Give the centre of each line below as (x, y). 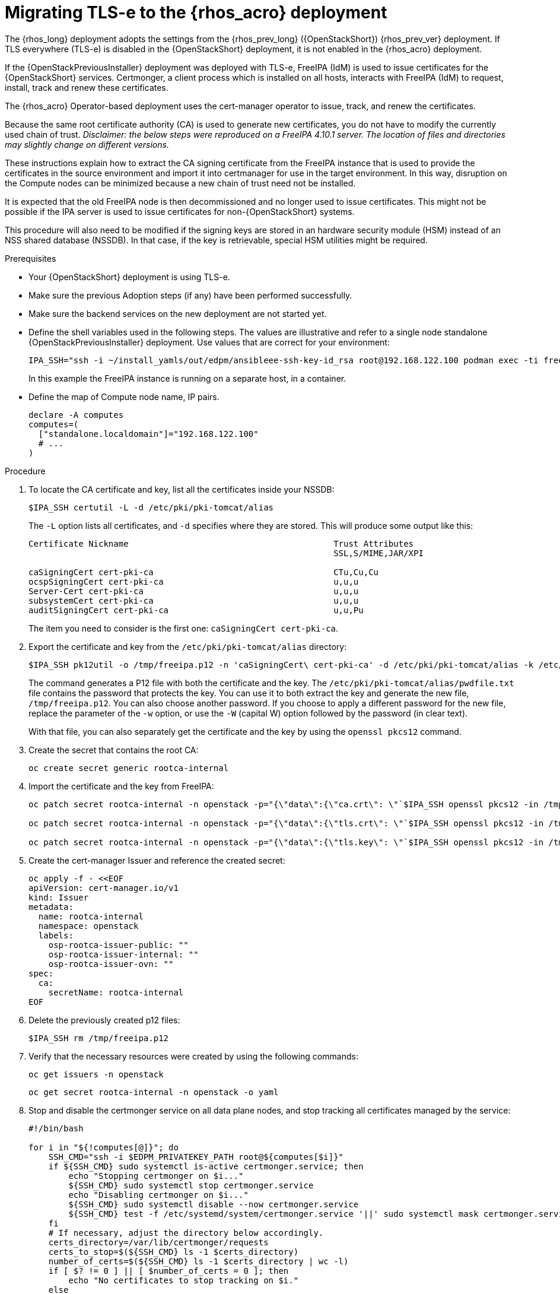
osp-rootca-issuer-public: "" (118, 945)
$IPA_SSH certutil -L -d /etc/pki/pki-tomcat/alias (151, 507)
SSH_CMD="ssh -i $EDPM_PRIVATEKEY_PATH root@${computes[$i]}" (196, 1157)
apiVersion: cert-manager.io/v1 (104, 888)
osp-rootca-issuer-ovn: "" (111, 964)
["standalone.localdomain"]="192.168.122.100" (148, 434)
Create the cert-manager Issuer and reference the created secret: (157, 860)
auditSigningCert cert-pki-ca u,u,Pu (196, 610)
